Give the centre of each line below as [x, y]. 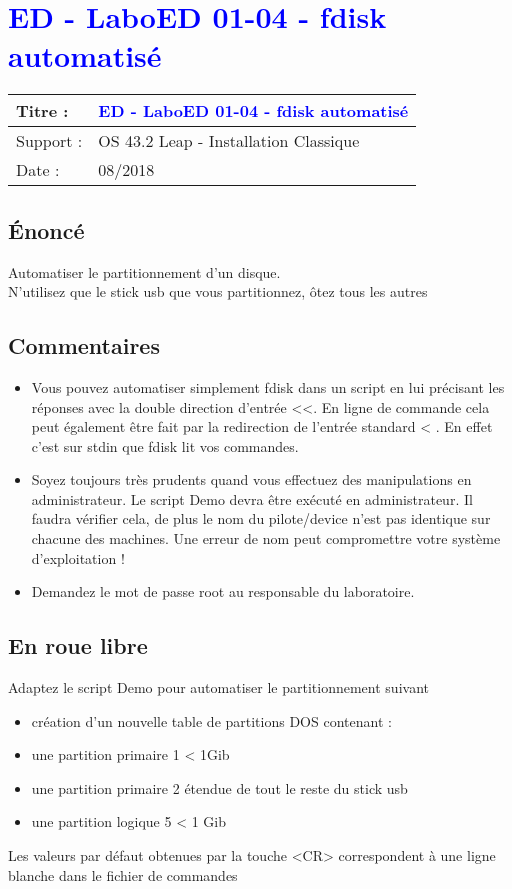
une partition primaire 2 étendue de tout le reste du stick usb [219, 787]
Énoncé [46, 229]
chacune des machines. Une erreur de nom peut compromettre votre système [266, 538]
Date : [38, 170]
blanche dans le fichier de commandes [123, 874]
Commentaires [84, 345]
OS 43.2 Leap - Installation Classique [229, 141]
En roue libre [78, 645]
